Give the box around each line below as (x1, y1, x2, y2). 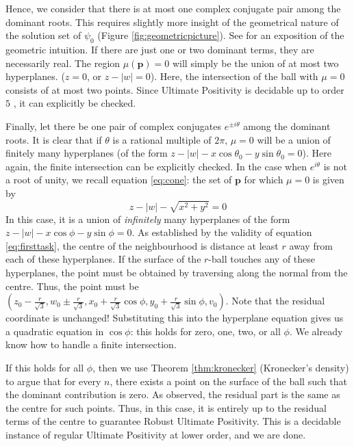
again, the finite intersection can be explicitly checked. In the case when (5, 159, 307, 173)
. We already (289, 324, 343, 338)
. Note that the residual (225, 293, 325, 308)
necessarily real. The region (5, 55, 121, 70)
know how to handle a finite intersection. (5, 337, 177, 352)
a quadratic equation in (5, 324, 104, 338)
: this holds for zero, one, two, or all (130, 324, 281, 338)
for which (244, 172, 283, 187)
